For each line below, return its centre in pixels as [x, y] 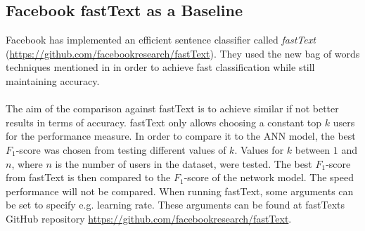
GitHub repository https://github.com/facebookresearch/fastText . [149, 218]
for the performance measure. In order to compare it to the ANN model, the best [181, 136]
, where [27, 163]
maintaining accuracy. [53, 80]
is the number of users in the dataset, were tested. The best [184, 163]
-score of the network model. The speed [269, 177]
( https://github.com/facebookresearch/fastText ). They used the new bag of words [183, 53]
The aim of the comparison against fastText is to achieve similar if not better [172, 108]
